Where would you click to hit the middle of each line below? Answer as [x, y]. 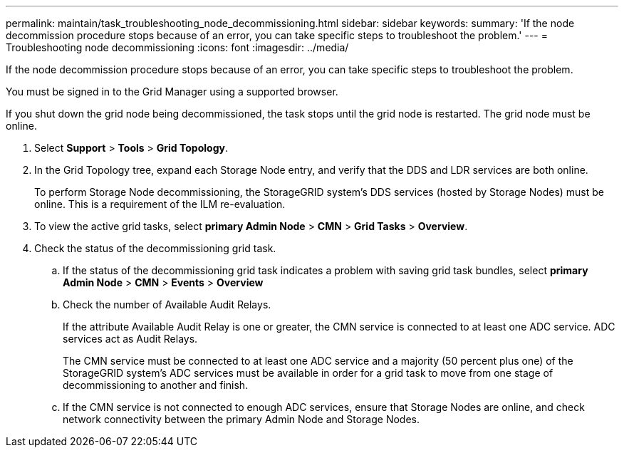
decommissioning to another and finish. [156, 385]
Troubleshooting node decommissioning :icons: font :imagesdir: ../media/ [177, 47]
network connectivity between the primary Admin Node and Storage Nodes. [241, 419]
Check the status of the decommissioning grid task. [155, 248]
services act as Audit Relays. [130, 339]
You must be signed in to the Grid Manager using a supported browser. [172, 92]
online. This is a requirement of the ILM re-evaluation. [160, 204]
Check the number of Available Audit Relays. [167, 304]
